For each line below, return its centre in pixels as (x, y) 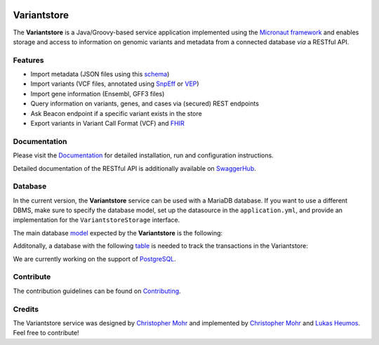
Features (28, 60)
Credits (26, 309)
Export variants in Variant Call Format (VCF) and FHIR (108, 123)
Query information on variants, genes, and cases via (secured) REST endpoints (145, 104)
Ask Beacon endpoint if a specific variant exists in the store (117, 113)
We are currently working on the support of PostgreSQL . (95, 259)
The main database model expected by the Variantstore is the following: (118, 233)
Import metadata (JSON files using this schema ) (100, 74)
